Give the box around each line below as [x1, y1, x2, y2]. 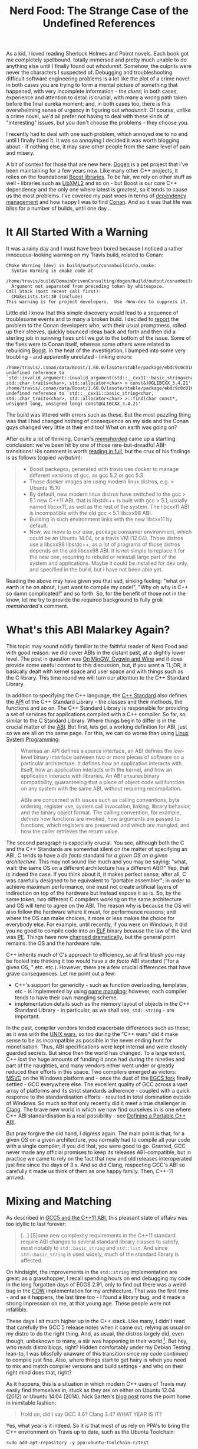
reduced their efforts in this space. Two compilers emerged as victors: [6, 1068, 177, 1076]
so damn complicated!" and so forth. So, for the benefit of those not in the [6, 590, 186, 597]
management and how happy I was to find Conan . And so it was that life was [6, 199, 192, 206]
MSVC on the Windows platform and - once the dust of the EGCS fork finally [6, 1074, 192, 1082]
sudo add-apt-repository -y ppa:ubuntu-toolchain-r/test [6, 1440, 149, 1445]
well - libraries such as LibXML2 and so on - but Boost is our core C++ [6, 180, 177, 187]
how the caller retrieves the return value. [20, 828, 120, 835]
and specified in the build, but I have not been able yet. [29, 566, 163, 573]
